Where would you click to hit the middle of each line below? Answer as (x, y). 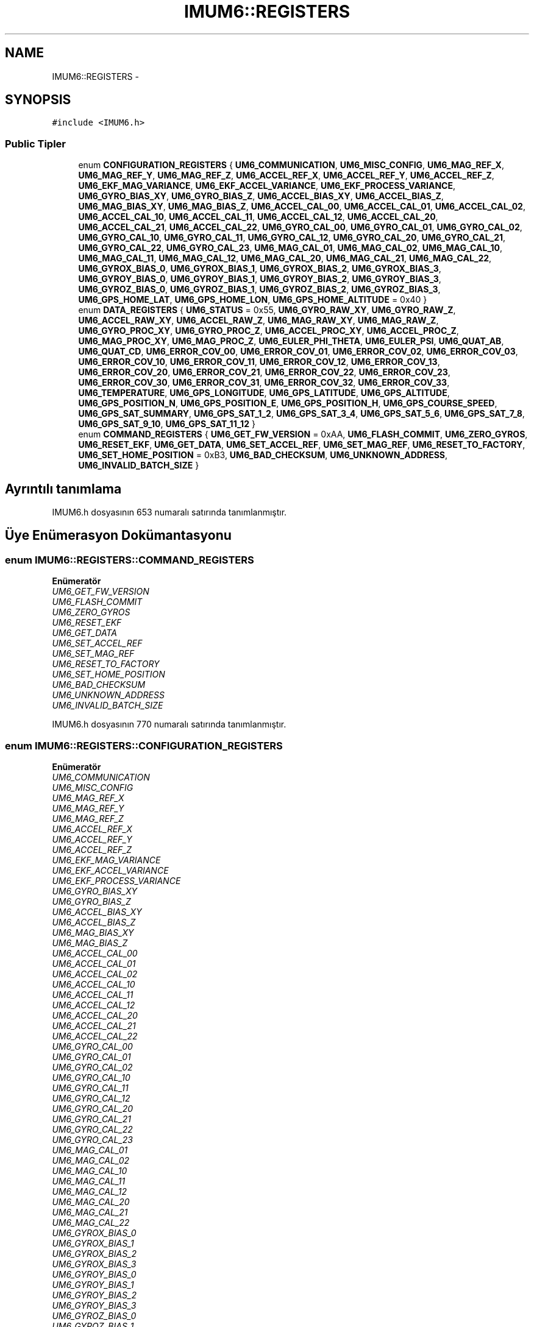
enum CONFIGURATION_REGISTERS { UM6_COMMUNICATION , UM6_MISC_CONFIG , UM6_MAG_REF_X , (291, 165)
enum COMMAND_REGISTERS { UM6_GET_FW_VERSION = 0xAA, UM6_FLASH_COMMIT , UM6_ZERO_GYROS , (303, 434)
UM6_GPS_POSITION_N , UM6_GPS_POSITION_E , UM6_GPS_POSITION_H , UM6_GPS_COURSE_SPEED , (288, 403)
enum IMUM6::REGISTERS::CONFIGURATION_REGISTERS (144, 745)
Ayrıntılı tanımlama (63, 489)
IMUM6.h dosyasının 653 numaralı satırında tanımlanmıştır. (169, 512)
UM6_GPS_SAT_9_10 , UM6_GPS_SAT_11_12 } (167, 424)
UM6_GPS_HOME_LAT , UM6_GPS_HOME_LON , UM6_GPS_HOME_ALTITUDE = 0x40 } (253, 300)
